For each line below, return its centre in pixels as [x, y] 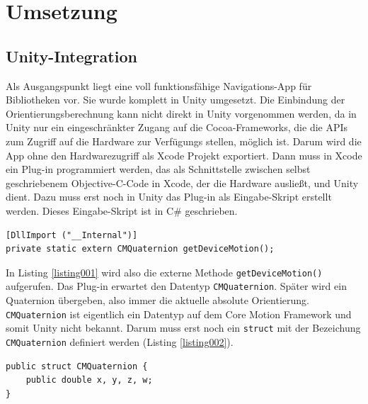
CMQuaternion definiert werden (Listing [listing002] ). [120, 341]
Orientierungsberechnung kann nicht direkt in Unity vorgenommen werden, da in [181, 113]
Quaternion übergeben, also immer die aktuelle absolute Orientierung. [157, 300]
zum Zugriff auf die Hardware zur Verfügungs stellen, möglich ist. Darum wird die [184, 141]
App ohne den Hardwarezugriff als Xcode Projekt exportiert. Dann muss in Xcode [184, 155]
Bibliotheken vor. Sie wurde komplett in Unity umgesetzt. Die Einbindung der [176, 100]
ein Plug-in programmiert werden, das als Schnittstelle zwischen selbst [158, 169]
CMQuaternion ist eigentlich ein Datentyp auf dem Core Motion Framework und [179, 314]
